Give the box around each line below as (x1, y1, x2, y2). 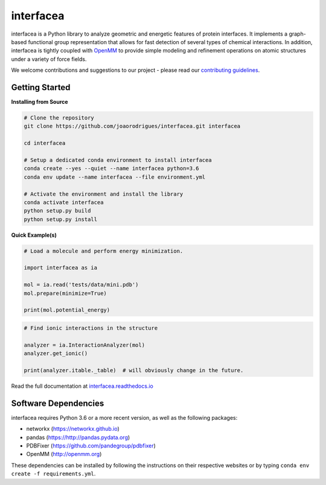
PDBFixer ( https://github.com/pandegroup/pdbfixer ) (26, 442, 156, 449)
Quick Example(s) (11, 231, 57, 239)
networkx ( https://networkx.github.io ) (26, 425, 120, 432)
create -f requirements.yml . (11, 470, 96, 477)
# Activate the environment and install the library (24, 190, 184, 198)
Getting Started (11, 82, 71, 92)
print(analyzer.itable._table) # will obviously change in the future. (24, 367, 244, 374)
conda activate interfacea (24, 199, 104, 205)
